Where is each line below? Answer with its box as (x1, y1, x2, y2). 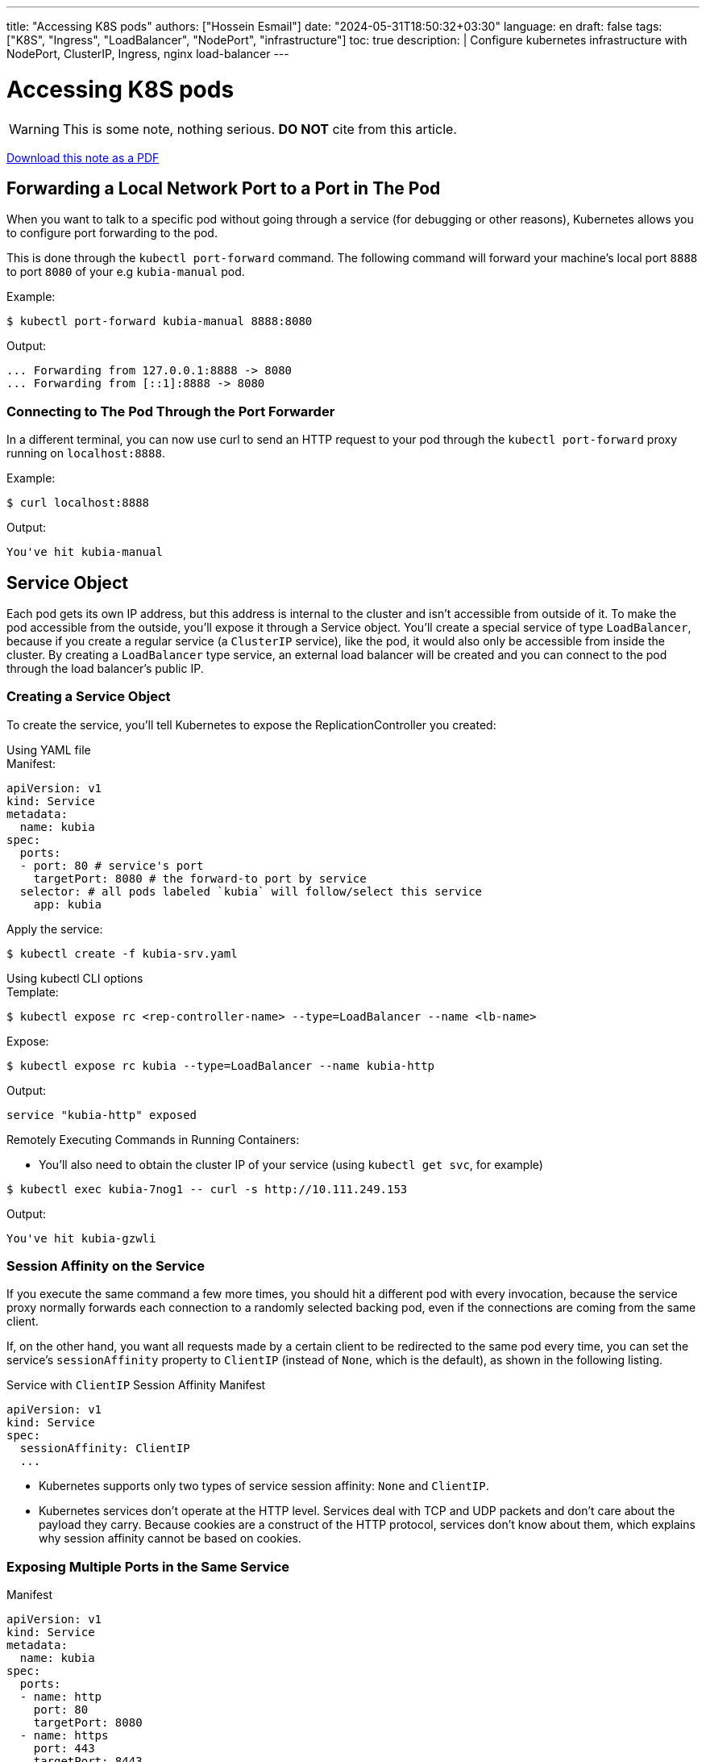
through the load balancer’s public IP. (6, 661, 204, 675)
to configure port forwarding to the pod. (6, 226, 218, 240)
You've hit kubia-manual (6, 545, 163, 559)
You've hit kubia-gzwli (6, 1231, 156, 1245)
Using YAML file (6, 742, 91, 757)
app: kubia (33, 897, 102, 911)
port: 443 (33, 1742, 95, 1756)
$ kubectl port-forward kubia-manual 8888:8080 (6, 315, 313, 328)
